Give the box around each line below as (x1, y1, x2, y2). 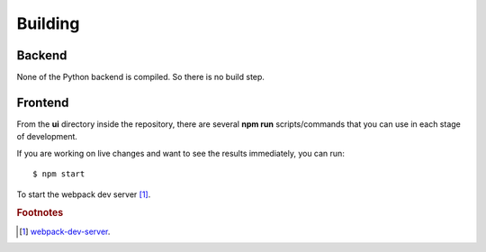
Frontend (16, 94, 69, 110)
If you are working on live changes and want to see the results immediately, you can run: (16, 148, 346, 158)
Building (16, 13, 80, 33)
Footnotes (16, 207, 64, 220)
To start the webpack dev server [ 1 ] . (16, 189, 151, 200)
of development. (16, 131, 78, 142)
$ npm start (32, 169, 85, 179)
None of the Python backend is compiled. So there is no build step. (16, 72, 265, 83)
